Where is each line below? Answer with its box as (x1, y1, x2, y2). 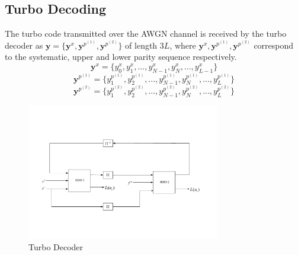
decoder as (5, 39, 43, 51)
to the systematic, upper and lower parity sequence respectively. (5, 50, 237, 63)
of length (125, 39, 158, 51)
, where (169, 39, 196, 51)
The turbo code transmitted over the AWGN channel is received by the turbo (5, 27, 287, 40)
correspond (254, 39, 294, 51)
